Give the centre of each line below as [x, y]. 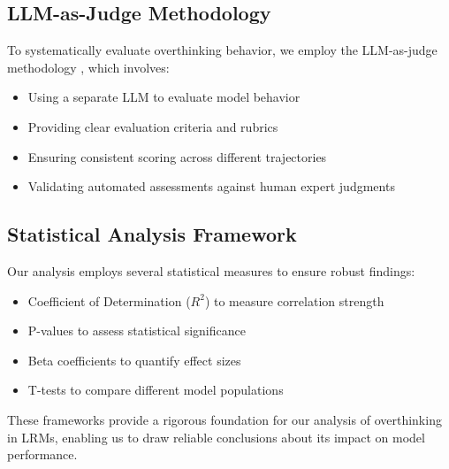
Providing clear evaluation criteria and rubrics [153, 126]
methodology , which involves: [88, 67]
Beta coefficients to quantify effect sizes [134, 360]
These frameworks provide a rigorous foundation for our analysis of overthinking [224, 419]
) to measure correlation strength [294, 300]
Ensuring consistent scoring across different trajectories [177, 156]
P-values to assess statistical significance [137, 331]
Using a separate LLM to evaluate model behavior [164, 97]
